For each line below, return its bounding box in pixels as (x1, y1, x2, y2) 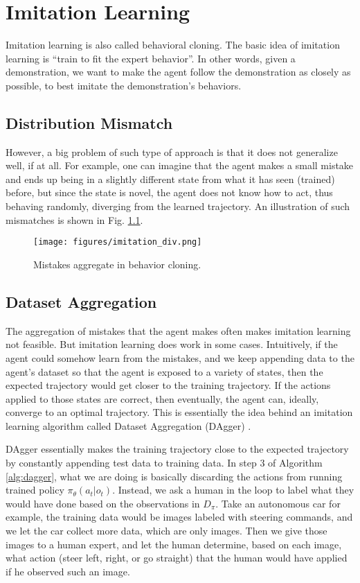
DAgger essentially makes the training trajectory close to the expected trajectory (6, 442, 349, 456)
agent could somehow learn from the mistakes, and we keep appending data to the (6, 350, 354, 365)
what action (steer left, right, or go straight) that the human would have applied (6, 550, 348, 565)
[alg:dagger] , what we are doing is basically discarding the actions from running (6, 469, 343, 483)
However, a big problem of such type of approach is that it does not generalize (6, 144, 338, 159)
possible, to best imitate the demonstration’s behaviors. (6, 78, 242, 92)
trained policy (6, 482, 64, 497)
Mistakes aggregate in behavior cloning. (33, 256, 201, 271)
